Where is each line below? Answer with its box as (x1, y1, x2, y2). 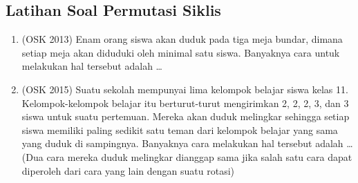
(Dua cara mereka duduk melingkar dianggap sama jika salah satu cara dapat (21, 149, 352, 164)
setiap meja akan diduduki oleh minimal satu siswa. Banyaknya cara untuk (21, 45, 340, 59)
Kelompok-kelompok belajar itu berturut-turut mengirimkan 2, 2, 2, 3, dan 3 (21, 95, 349, 110)
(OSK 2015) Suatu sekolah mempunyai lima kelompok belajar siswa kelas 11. (21, 81, 348, 96)
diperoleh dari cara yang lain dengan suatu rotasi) (21, 163, 234, 177)
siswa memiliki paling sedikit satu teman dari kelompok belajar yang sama (21, 122, 338, 137)
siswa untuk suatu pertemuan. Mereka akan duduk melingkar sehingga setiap (21, 109, 350, 124)
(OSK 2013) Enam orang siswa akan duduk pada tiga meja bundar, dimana (21, 32, 343, 46)
